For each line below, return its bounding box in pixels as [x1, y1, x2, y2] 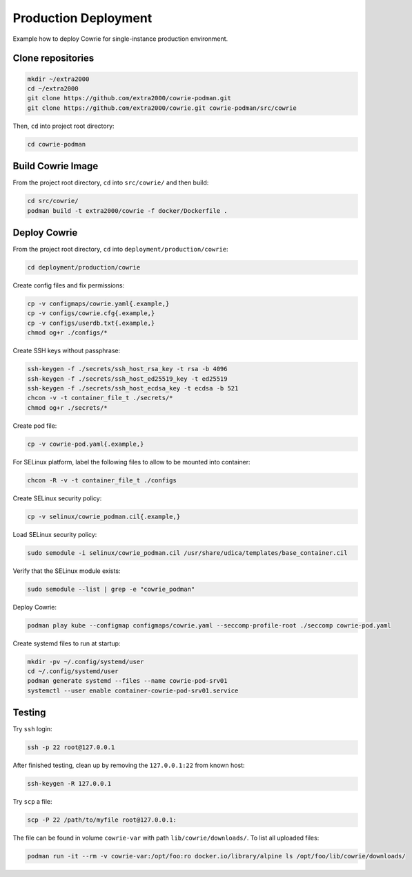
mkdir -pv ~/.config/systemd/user [27, 657, 144, 666]
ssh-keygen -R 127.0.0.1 [27, 780, 112, 788]
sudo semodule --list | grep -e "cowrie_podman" [27, 585, 195, 593]
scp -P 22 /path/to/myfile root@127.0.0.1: [27, 816, 177, 824]
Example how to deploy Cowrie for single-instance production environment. [12, 35, 228, 43]
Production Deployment [12, 10, 153, 26]
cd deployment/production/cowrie [27, 263, 141, 272]
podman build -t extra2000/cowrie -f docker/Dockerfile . [27, 207, 228, 214]
